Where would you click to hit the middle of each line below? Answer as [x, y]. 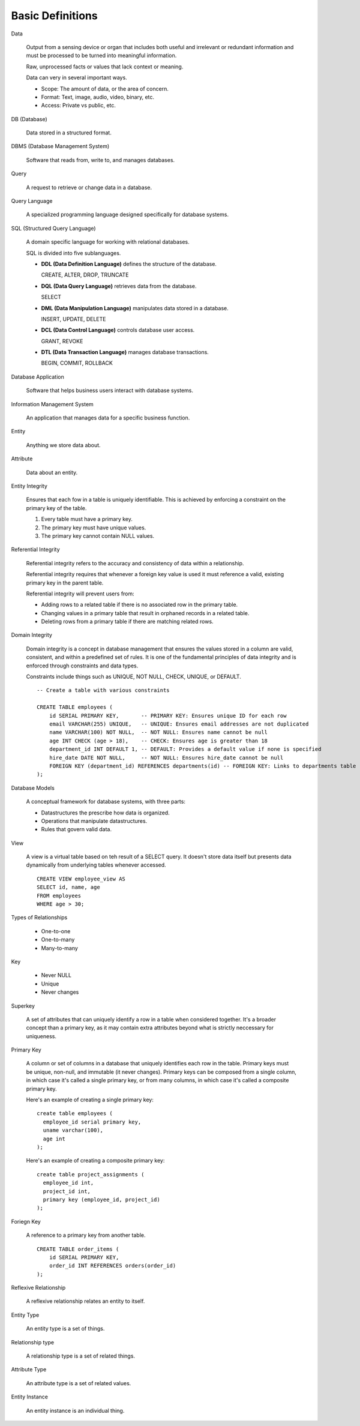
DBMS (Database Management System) [60, 146]
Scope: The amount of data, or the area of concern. [105, 89]
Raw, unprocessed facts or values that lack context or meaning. [105, 67]
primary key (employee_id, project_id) [101, 1199]
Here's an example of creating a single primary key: [90, 1100]
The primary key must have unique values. [94, 528]
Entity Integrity [29, 486]
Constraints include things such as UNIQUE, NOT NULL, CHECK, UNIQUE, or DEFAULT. [133, 677]
